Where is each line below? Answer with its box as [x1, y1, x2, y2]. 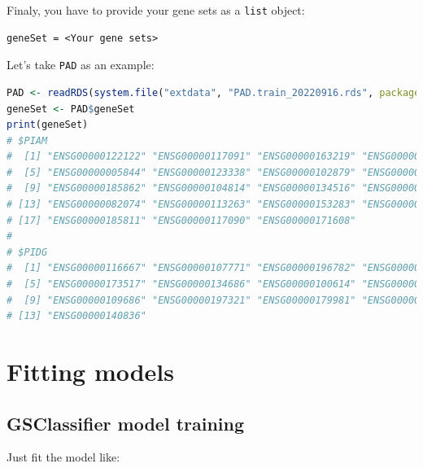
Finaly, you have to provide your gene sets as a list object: [7, 2, 305, 18]
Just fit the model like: [7, 448, 120, 466]
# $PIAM [7, 134, 48, 147]
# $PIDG [7, 246, 48, 258]
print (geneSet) [7, 119, 89, 131]
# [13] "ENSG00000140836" [7, 310, 146, 322]
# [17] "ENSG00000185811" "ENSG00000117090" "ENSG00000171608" [7, 214, 356, 226]
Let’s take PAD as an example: [7, 56, 155, 73]
